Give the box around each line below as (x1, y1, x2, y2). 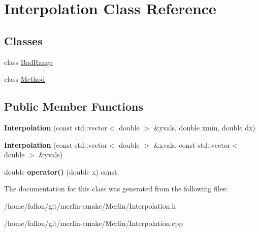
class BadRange (4, 56, 53, 67)
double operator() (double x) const (4, 166, 117, 177)
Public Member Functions (4, 98, 143, 114)
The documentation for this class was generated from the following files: (4, 183, 228, 194)
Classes (4, 32, 43, 48)
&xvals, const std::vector (153, 139, 231, 150)
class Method (4, 74, 45, 84)
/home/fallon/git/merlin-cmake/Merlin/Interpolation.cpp (4, 217, 183, 228)
